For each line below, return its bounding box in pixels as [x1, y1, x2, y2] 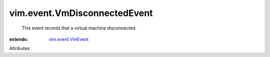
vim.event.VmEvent [48, 36, 89, 42]
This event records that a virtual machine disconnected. [21, 25, 137, 31]
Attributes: [9, 45, 31, 51]
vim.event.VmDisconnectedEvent [9, 7, 153, 18]
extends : [9, 36, 28, 42]
